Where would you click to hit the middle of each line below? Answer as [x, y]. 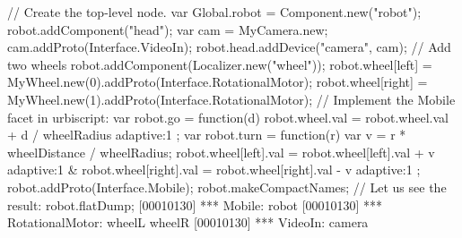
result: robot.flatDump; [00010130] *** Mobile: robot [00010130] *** [195, 204]
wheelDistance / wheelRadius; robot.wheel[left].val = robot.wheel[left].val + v [221, 152]
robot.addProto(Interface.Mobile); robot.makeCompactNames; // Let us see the [227, 187]
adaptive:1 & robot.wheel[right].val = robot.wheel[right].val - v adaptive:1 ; [214, 170]
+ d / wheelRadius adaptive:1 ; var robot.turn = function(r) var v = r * [207, 135]
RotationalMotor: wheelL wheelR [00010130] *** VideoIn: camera [188, 222]
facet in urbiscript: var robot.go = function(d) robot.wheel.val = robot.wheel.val [228, 117]
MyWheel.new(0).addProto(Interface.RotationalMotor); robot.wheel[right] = [218, 82]
